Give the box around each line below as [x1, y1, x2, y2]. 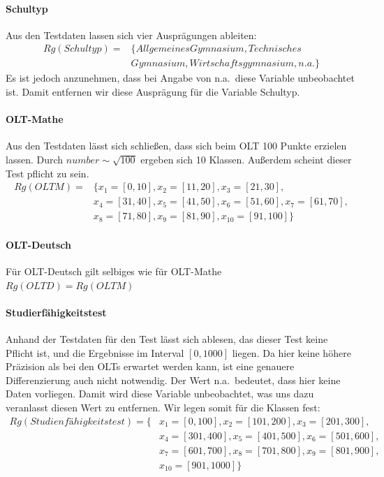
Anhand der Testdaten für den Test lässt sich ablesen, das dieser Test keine [6, 332, 328, 346]
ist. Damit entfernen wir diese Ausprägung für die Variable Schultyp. [6, 85, 300, 99]
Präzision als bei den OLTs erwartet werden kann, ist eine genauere [6, 359, 295, 374]
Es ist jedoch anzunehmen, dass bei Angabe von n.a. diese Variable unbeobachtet [6, 71, 355, 85]
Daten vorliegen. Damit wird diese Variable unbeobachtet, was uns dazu [6, 386, 314, 401]
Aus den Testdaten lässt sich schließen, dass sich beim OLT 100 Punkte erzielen [6, 138, 347, 153]
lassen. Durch [6, 152, 64, 167]
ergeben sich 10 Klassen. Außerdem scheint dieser [140, 152, 352, 167]
